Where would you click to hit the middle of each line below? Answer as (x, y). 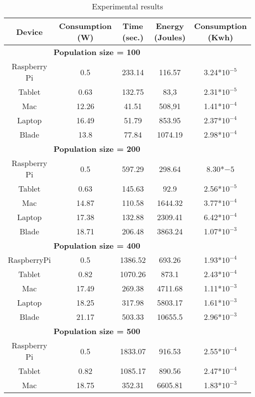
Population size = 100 (97, 52)
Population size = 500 (97, 331)
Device (29, 31)
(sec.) (133, 37)
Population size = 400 (97, 245)
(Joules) (170, 37)
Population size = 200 (97, 149)
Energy (170, 26)
